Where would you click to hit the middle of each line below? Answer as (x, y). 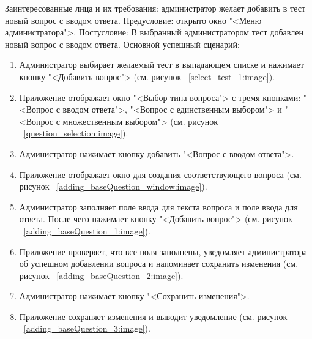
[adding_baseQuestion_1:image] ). (87, 230)
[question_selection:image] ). (76, 133)
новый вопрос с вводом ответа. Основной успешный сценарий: (122, 44)
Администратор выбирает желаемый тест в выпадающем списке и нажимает (162, 65)
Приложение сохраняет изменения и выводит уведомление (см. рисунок (153, 316)
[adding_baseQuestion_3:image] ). (87, 328)
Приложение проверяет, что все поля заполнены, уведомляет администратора (163, 251)
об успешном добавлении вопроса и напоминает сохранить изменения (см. (159, 263)
